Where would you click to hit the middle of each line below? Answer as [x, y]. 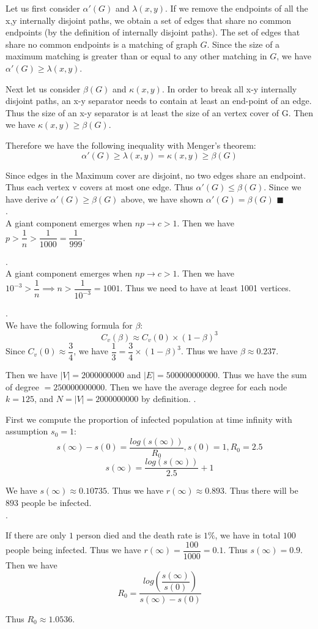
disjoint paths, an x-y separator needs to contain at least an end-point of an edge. [159, 101]
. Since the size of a [243, 44]
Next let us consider [43, 88]
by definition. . [168, 399]
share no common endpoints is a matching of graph [102, 44]
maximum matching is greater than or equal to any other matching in [136, 56]
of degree [22, 386]
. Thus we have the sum [262, 374]
